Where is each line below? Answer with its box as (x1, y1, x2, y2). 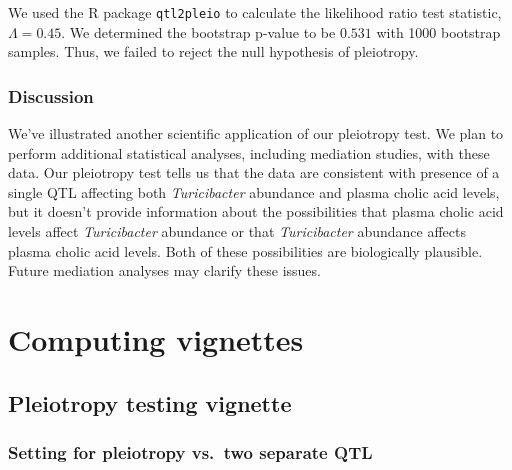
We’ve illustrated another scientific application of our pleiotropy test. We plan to (8, 123, 504, 144)
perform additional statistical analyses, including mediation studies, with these (8, 142, 490, 163)
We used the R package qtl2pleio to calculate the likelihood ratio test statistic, (8, 2, 502, 22)
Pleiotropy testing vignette (8, 387, 292, 418)
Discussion (8, 83, 94, 108)
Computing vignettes (8, 319, 304, 359)
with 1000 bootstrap (376, 21, 501, 42)
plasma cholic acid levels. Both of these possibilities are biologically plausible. (8, 240, 483, 261)
